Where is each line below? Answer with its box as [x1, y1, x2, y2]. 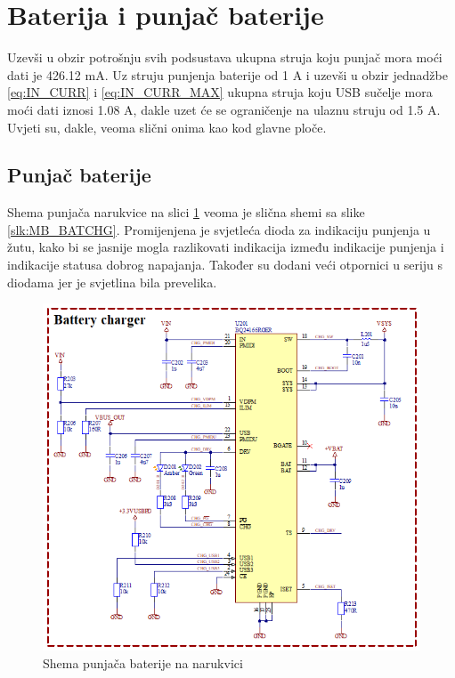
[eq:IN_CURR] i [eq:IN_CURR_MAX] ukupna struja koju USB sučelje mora [7, 83, 433, 101]
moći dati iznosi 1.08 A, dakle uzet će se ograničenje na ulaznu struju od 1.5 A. [7, 100, 441, 118]
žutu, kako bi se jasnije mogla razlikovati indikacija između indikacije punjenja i [7, 238, 444, 256]
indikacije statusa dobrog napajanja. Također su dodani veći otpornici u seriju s [7, 255, 443, 274]
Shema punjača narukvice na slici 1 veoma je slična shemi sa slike [7, 203, 365, 222]
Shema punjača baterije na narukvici [43, 653, 243, 672]
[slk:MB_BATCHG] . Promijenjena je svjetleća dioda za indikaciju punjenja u [7, 220, 431, 238]
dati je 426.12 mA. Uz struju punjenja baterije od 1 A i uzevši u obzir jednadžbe [7, 65, 448, 84]
